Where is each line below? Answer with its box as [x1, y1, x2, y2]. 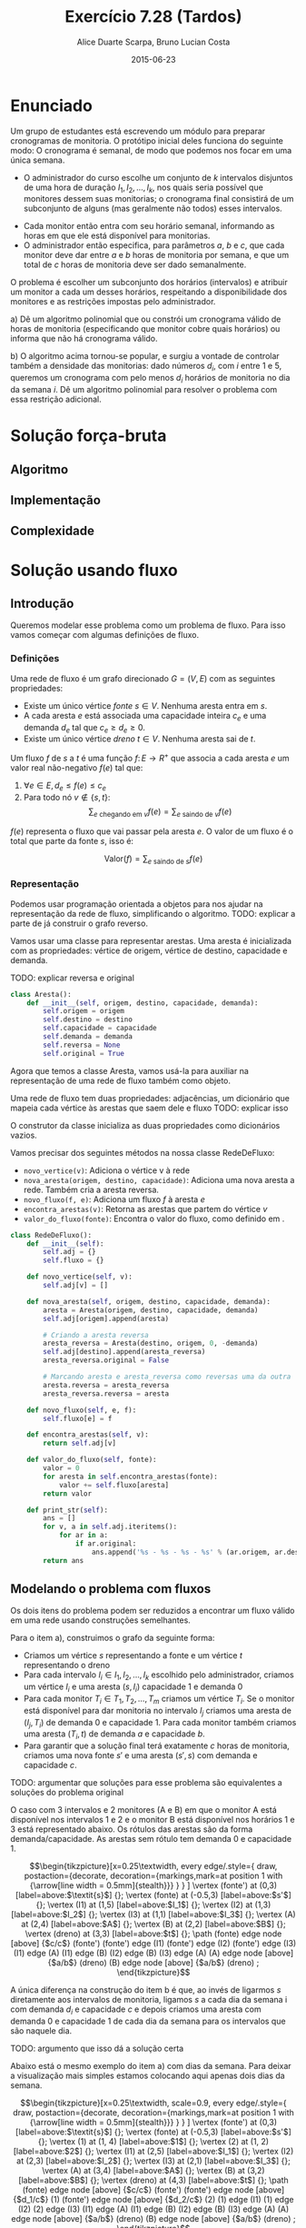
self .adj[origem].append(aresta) [43, 1314, 170, 1323]
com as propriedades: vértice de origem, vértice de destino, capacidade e [10, 945, 288, 956]
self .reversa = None [43, 1040, 121, 1049]
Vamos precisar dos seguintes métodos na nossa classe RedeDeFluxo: [10, 1147, 275, 1158]
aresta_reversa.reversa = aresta [43, 1388, 170, 1398]
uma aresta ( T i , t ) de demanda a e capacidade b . [23, 1728, 205, 1742]
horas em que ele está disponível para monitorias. [23, 230, 211, 242]
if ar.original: [74, 1539, 137, 1548]
